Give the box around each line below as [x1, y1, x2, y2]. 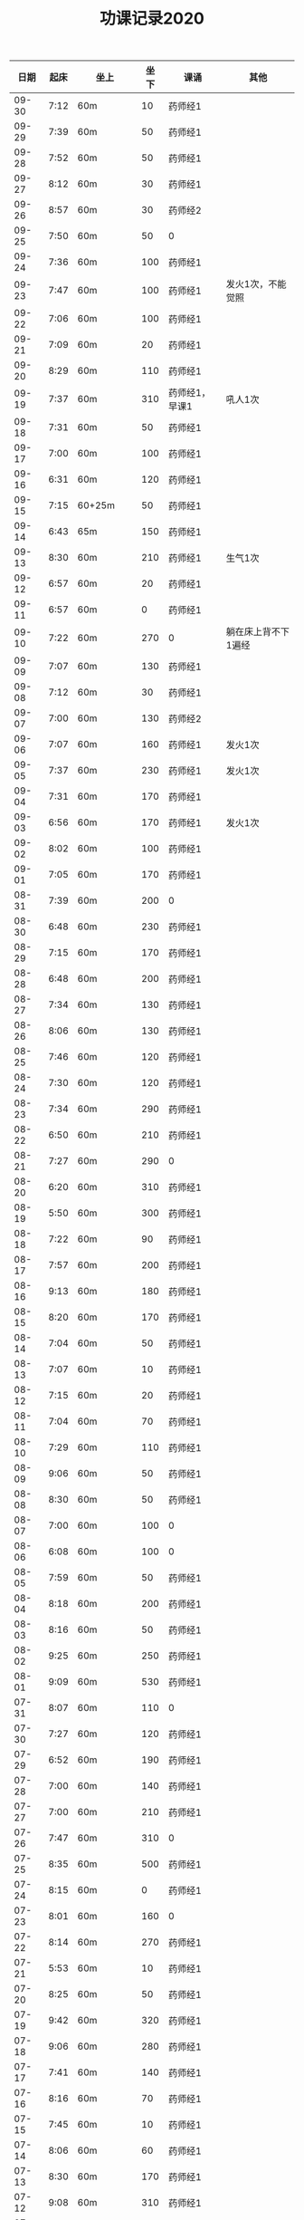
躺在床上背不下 [225, 626, 290, 639]
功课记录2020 [99, 8, 205, 29]
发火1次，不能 [225, 278, 287, 291]
